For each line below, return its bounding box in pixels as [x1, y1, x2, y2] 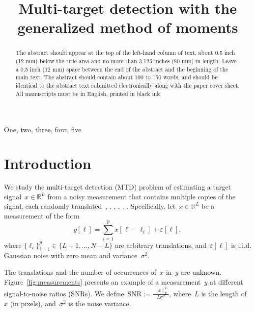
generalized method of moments [17, 17, 238, 37]
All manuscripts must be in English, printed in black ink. [15, 89, 162, 97]
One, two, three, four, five [4, 124, 82, 135]
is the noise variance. [68, 298, 131, 309]
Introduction [4, 153, 91, 173]
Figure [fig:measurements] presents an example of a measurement [4, 276, 201, 287]
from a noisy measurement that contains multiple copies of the [47, 191, 236, 201]
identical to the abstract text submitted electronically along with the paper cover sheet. [15, 81, 240, 89]
